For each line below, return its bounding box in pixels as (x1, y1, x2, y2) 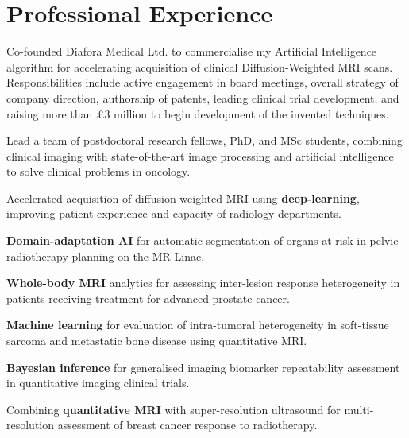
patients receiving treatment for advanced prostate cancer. (6, 289, 290, 306)
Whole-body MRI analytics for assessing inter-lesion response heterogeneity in (6, 274, 400, 291)
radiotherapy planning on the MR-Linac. (6, 247, 205, 264)
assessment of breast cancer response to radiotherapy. (57, 417, 318, 433)
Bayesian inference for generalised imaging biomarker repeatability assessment (6, 359, 400, 375)
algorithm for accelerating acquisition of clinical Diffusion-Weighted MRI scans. (6, 58, 393, 75)
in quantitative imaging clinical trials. (6, 374, 190, 391)
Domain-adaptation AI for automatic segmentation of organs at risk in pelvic (6, 232, 399, 249)
